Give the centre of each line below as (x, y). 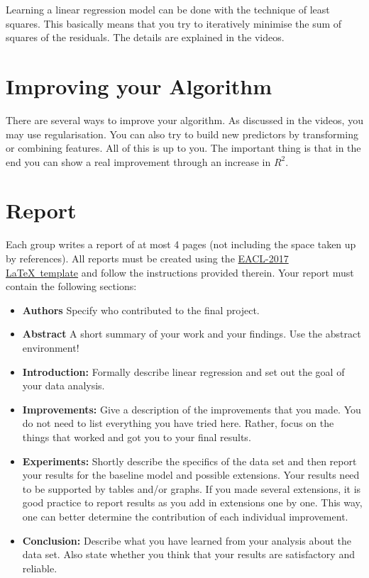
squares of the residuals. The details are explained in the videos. (145, 37)
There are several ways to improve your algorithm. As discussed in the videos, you (184, 120)
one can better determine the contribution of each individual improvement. (185, 516)
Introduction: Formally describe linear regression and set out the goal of (183, 371)
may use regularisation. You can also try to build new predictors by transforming (182, 134)
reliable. (40, 568)
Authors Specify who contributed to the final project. (141, 310)
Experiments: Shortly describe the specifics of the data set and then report (189, 461)
